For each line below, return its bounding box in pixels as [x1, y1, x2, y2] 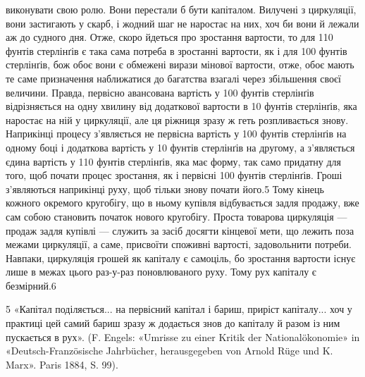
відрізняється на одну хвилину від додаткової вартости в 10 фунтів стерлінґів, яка [6, 99, 357, 113]
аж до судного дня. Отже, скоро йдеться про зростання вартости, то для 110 [6, 30, 333, 44]
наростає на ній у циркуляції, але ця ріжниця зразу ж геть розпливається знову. [6, 112, 349, 127]
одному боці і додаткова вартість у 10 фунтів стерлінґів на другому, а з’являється [6, 140, 355, 154]
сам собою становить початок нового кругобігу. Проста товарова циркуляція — [6, 209, 347, 223]
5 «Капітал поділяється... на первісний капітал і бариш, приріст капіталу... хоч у [6, 302, 352, 316]
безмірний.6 [6, 278, 56, 292]
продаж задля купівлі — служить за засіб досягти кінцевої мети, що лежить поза [6, 223, 354, 237]
